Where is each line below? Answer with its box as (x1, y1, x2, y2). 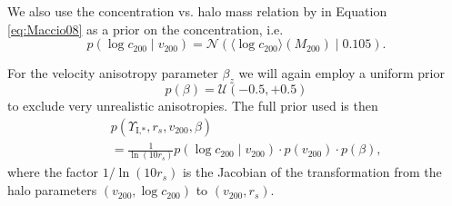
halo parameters (7, 181, 97, 200)
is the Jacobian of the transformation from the (182, 162, 442, 181)
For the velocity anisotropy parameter (7, 64, 218, 83)
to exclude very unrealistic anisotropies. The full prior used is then (7, 95, 378, 114)
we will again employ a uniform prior (238, 64, 445, 83)
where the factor (7, 162, 99, 181)
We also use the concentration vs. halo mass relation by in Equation (7, 2, 387, 20)
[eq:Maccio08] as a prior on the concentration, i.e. (7, 19, 284, 38)
